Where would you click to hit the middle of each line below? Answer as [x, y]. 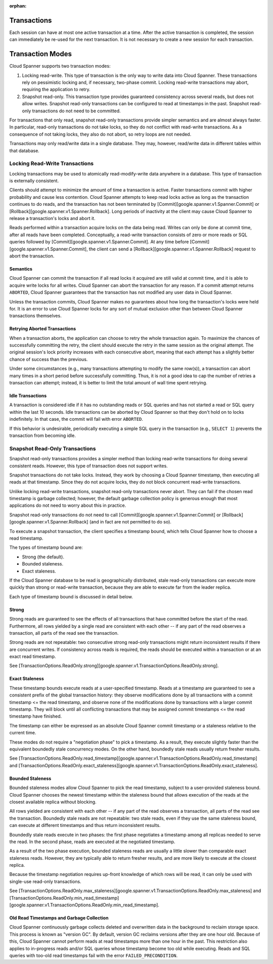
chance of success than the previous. [49, 359]
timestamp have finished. [36, 716]
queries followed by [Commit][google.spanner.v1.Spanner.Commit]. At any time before [99, 242]
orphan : [18, 6]
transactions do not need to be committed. [76, 111]
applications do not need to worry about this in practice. [68, 505]
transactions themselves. [35, 316]
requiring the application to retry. [56, 90]
